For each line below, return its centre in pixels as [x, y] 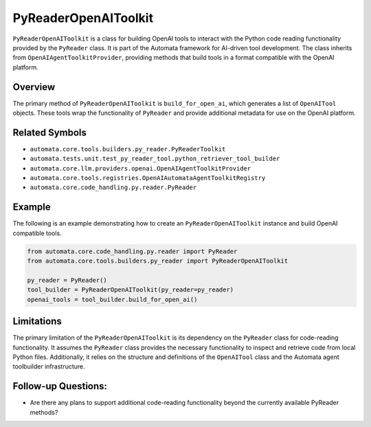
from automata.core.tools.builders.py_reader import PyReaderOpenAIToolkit [158, 261]
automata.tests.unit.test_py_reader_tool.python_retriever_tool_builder [155, 159]
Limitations [37, 321]
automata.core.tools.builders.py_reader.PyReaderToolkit [128, 149]
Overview [34, 87]
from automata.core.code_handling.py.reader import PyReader [132, 251]
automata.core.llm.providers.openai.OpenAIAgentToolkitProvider [140, 168]
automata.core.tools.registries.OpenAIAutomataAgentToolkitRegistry [148, 178]
